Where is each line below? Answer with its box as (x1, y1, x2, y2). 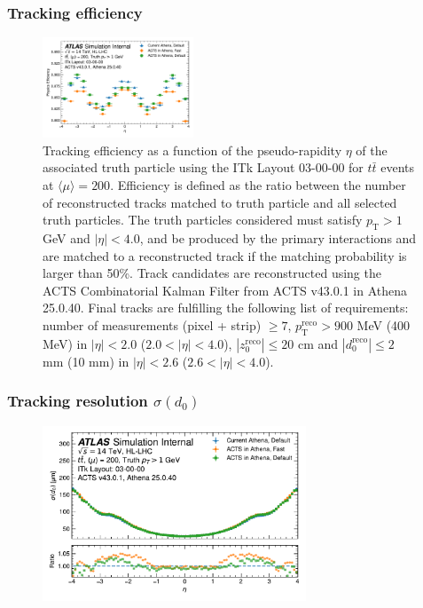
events (380, 158, 415, 177)
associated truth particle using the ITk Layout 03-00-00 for (43, 158, 364, 177)
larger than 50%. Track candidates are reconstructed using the (43, 264, 381, 282)
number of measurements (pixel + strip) (43, 316, 262, 335)
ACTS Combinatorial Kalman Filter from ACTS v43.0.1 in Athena (43, 280, 407, 299)
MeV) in (43, 334, 88, 352)
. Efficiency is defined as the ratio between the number (110, 176, 406, 194)
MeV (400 (356, 316, 411, 335)
